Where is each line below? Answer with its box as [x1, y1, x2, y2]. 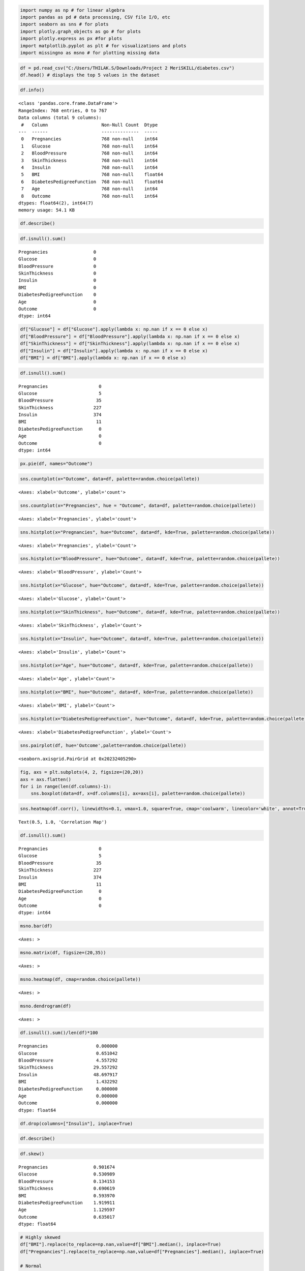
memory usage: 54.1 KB [18, 207, 75, 213]
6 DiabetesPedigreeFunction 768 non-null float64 [21, 178, 164, 185]
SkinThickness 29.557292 [18, 1065, 118, 1070]
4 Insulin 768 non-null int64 [21, 164, 158, 170]
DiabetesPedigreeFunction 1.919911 [18, 1200, 115, 1205]
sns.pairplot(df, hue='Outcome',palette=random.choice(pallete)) [20, 743, 187, 748]
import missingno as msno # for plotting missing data [20, 50, 160, 55]
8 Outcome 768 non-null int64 [21, 193, 158, 199]
